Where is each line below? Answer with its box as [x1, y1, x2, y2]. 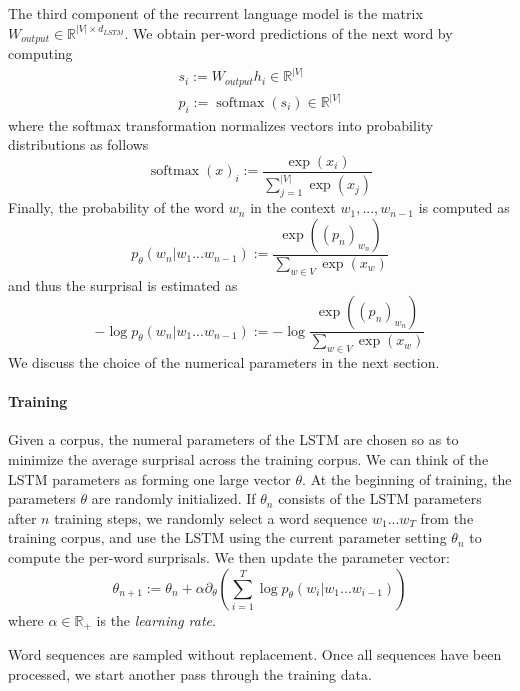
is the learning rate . [96, 609, 216, 630]
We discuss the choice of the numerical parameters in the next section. [8, 352, 440, 372]
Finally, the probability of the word [8, 197, 225, 218]
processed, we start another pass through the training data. [8, 663, 372, 684]
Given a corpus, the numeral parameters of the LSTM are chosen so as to [8, 429, 459, 450]
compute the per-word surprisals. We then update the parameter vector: [8, 546, 450, 567]
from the [420, 507, 474, 528]
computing [8, 43, 73, 64]
